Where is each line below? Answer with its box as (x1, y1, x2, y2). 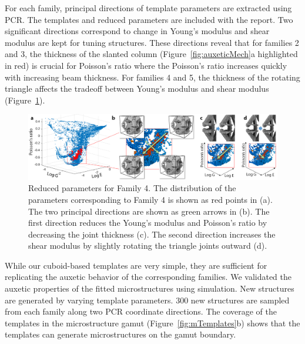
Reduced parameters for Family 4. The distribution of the (28, 182, 236, 194)
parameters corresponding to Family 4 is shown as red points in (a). (28, 193, 273, 205)
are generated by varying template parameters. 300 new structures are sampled (5, 293, 290, 306)
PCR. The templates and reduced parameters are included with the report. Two (5, 13, 293, 25)
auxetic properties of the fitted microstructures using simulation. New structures (5, 282, 294, 295)
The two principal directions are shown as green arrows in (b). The (28, 205, 270, 217)
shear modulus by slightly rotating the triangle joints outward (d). (28, 239, 267, 252)
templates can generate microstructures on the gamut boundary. (5, 328, 236, 340)
